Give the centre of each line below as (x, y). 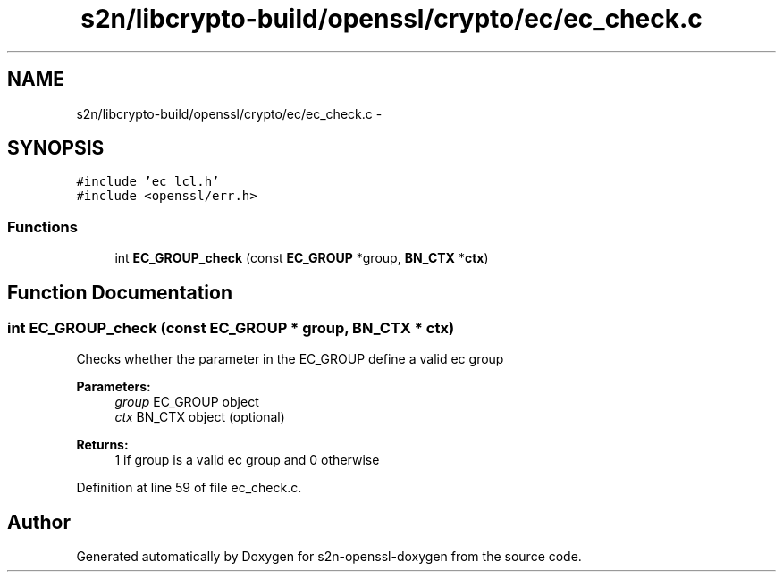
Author (39, 522)
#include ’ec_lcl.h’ (148, 182)
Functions (42, 227)
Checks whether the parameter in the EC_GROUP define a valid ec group (290, 359)
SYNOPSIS (56, 148)
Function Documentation (120, 292)
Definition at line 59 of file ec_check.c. (189, 488)
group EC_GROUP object (187, 402)
